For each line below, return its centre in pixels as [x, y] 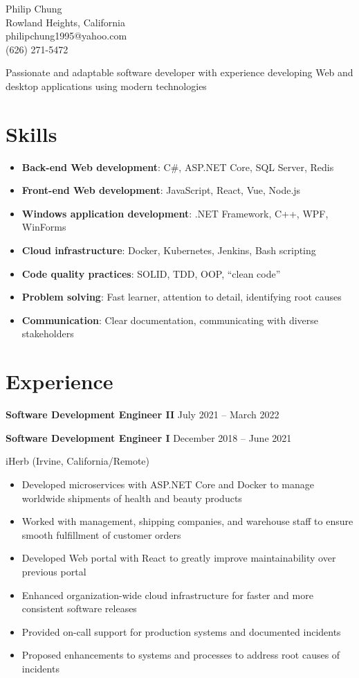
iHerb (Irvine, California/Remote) [77, 461]
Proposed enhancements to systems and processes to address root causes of [181, 655]
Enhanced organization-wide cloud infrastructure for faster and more [167, 595]
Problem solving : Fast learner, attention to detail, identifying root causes [182, 297]
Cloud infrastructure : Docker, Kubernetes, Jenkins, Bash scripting [169, 250]
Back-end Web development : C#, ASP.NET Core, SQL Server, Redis [178, 167]
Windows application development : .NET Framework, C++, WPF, [175, 213]
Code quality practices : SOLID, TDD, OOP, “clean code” [151, 273]
